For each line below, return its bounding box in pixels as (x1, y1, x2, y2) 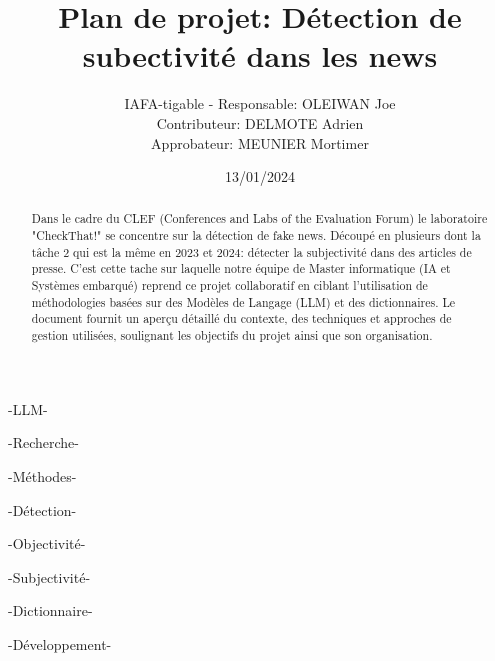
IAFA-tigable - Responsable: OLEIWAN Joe (124, 93, 396, 114)
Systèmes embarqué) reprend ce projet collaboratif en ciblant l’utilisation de (31, 277, 428, 294)
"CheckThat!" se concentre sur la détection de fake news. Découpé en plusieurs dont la (31, 227, 481, 244)
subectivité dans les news (82, 35, 438, 76)
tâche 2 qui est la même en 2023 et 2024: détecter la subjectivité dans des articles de (31, 243, 472, 260)
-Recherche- (8, 432, 79, 453)
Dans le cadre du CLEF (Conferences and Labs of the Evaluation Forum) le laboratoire (31, 210, 488, 227)
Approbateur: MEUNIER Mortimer (151, 132, 369, 153)
